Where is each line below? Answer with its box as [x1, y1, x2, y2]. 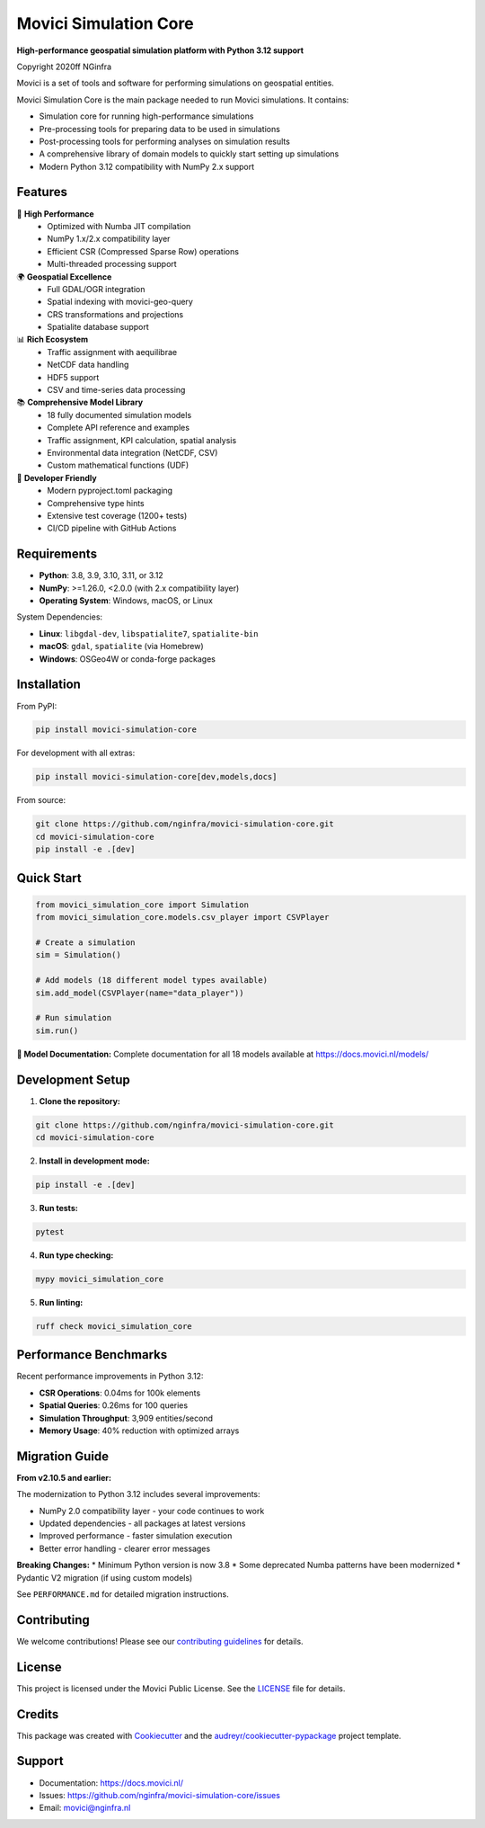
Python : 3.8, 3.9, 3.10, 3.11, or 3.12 [39, 570, 163, 581]
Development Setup [16, 1072, 130, 1087]
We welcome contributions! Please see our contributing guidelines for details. [16, 1636, 304, 1646]
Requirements [16, 547, 98, 562]
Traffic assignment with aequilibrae [47, 346, 178, 357]
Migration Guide [16, 1449, 110, 1464]
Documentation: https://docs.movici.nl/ [39, 1777, 184, 1788]
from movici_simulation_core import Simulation [35, 899, 249, 910]
